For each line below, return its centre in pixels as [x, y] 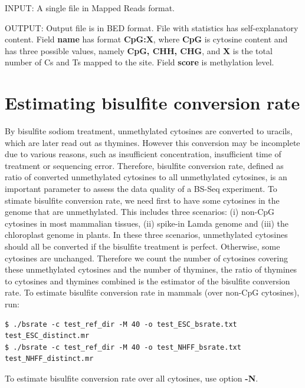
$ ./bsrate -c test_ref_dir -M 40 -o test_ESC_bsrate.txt [121, 324]
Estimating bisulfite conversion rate [152, 103]
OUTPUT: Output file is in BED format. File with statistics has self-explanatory [152, 27]
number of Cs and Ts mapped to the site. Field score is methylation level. [140, 62]
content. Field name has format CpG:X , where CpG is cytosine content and [146, 39]
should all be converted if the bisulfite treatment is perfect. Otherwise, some [142, 246]
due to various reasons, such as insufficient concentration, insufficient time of [143, 154]
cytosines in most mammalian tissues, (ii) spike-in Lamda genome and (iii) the [147, 223]
